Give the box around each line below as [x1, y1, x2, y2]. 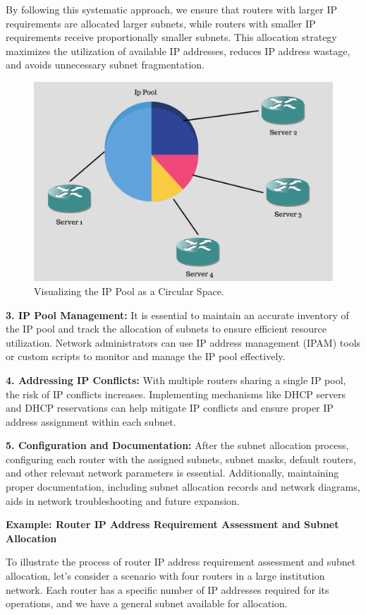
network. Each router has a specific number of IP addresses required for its [6, 582, 329, 597]
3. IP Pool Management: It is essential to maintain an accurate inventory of [6, 307, 349, 322]
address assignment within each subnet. [6, 414, 176, 429]
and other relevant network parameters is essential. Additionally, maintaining [6, 465, 339, 480]
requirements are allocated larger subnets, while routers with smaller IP [6, 16, 316, 30]
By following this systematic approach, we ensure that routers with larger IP [6, 2, 337, 16]
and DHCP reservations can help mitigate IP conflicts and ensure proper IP [6, 400, 334, 415]
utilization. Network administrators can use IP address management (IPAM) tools [6, 335, 361, 350]
